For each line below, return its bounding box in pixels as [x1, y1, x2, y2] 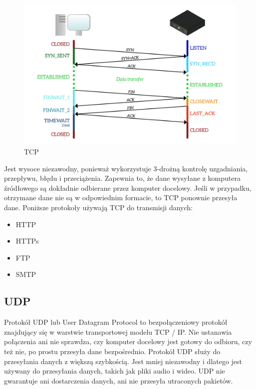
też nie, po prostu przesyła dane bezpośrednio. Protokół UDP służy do [4, 346, 221, 356]
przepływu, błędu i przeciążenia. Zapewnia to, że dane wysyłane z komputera [4, 173, 241, 183]
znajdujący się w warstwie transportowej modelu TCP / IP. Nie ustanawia [4, 326, 232, 337]
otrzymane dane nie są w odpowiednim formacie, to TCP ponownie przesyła [4, 192, 238, 203]
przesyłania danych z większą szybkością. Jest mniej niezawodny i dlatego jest [4, 356, 243, 366]
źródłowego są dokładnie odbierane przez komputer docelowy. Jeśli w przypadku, [4, 182, 252, 193]
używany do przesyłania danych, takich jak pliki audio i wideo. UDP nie [4, 366, 225, 376]
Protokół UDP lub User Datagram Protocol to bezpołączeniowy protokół [4, 317, 228, 327]
